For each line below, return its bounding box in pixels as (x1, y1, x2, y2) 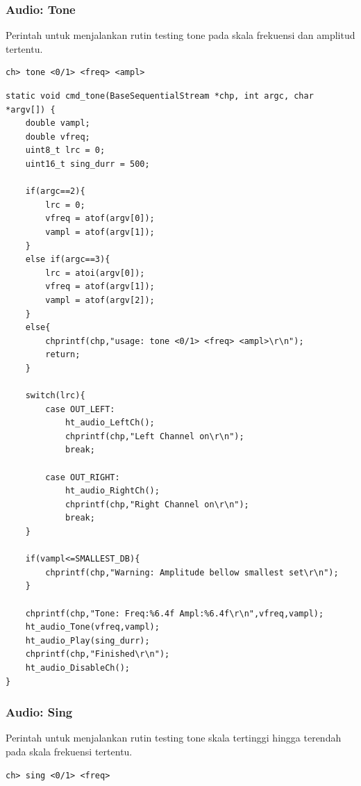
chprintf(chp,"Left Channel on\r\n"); (65, 431, 244, 441)
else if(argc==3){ (25, 254, 110, 265)
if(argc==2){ (25, 186, 85, 197)
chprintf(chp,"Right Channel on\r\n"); (65, 499, 249, 509)
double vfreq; (25, 131, 90, 142)
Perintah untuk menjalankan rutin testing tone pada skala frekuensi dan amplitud (6, 28, 355, 42)
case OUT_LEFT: (45, 404, 115, 414)
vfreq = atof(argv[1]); (45, 281, 155, 292)
